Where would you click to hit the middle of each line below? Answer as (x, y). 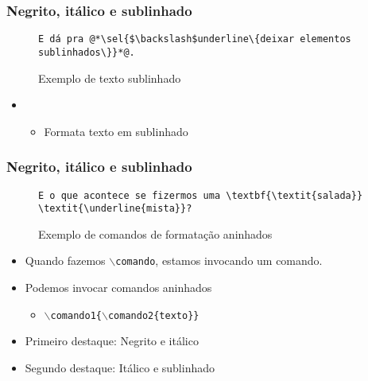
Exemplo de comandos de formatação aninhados (155, 233)
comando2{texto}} (153, 315)
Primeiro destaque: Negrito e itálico (112, 341)
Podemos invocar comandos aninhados (118, 288)
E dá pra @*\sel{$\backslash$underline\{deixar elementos (195, 39)
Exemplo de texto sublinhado (110, 78)
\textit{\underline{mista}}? (115, 209)
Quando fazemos (65, 260)
